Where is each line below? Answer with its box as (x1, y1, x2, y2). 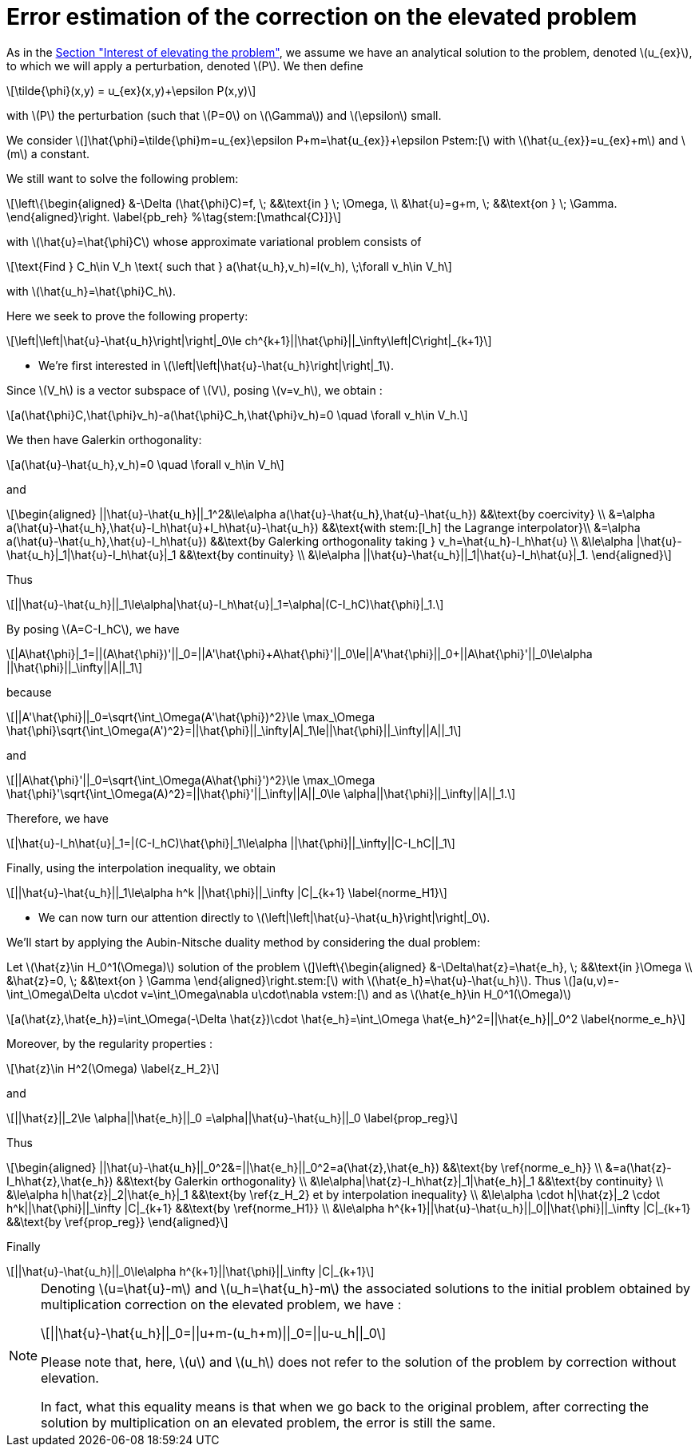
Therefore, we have (6, 811, 109, 825)
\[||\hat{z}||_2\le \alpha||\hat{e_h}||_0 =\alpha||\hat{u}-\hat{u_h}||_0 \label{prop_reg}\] (6, 1110, 459, 1125)
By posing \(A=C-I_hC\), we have (6, 621, 180, 636)
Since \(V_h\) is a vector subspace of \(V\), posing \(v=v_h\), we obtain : (6, 383, 383, 397)
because (6, 685, 52, 699)
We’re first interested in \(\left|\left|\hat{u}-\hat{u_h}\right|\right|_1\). (38, 358, 394, 372)
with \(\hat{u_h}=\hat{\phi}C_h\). (6, 284, 177, 298)
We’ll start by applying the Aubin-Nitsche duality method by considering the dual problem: (6, 935, 481, 949)
